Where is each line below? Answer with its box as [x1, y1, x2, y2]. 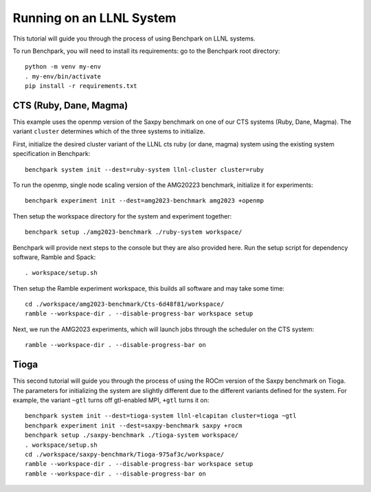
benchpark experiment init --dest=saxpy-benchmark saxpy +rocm [25, 421, 243, 429]
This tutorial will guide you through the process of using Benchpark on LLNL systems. [12, 34, 256, 43]
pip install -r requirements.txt [25, 82, 137, 90]
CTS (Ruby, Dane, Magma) [12, 100, 128, 111]
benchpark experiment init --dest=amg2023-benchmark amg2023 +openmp [25, 197, 265, 205]
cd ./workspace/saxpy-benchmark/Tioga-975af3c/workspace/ [25, 450, 225, 458]
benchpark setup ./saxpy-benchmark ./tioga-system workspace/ [25, 432, 239, 439]
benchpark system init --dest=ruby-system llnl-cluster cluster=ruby [25, 166, 265, 173]
